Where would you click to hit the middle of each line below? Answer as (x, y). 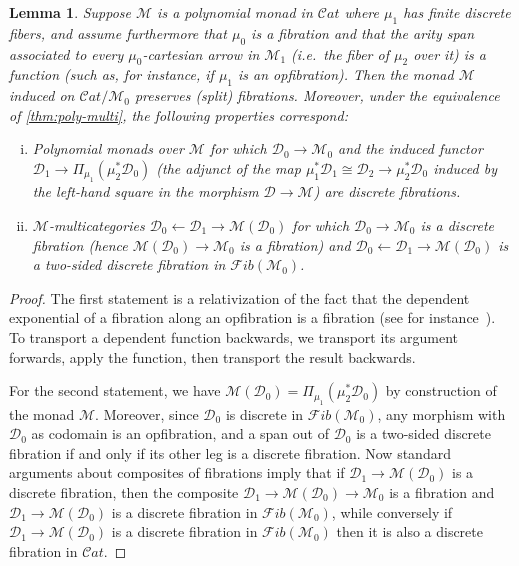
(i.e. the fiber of (340, 53)
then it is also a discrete (409, 531)
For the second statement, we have (115, 390)
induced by (465, 167)
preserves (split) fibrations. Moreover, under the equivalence (317, 95)
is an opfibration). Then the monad (346, 74)
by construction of (441, 390)
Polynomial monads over (108, 148)
